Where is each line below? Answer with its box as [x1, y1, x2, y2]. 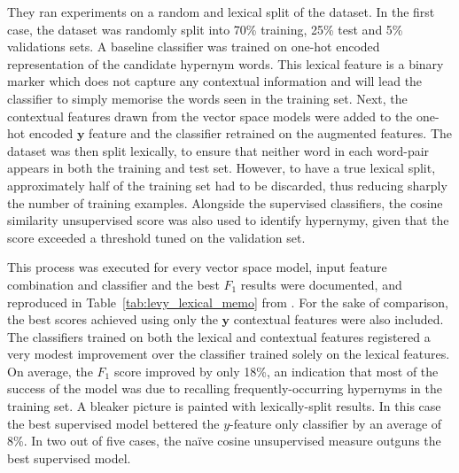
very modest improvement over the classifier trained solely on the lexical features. [7, 345, 450, 363]
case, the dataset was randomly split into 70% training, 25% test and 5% [7, 19, 403, 38]
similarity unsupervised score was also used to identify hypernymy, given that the [7, 211, 449, 229]
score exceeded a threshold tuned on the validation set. [7, 228, 306, 246]
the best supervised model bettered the [7, 414, 220, 432]
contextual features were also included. [233, 310, 444, 329]
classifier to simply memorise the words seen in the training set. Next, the [7, 89, 408, 107]
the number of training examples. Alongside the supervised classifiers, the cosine [7, 193, 443, 212]
